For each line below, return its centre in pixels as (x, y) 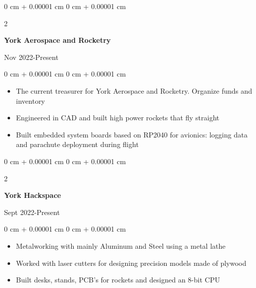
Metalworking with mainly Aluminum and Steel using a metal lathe (121, 245)
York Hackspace (33, 195)
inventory (31, 100)
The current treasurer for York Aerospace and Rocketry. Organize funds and (134, 90)
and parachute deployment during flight (77, 144)
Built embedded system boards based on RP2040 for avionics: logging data (132, 134)
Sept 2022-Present (32, 212)
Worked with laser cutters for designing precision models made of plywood (131, 263)
